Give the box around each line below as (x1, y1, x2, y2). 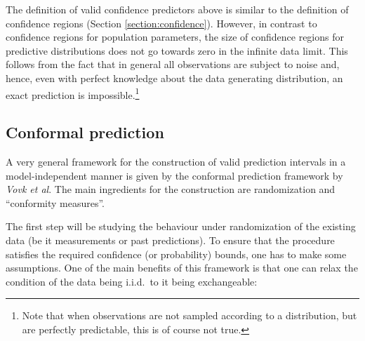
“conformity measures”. (6, 195, 105, 210)
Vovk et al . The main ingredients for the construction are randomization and (6, 182, 336, 196)
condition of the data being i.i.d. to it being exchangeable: (6, 274, 258, 288)
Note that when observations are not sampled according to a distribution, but (22, 308, 357, 323)
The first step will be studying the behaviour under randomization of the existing (6, 219, 356, 234)
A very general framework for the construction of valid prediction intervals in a (6, 154, 346, 169)
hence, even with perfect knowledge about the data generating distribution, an (6, 70, 343, 85)
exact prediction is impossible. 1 (6, 85, 140, 102)
